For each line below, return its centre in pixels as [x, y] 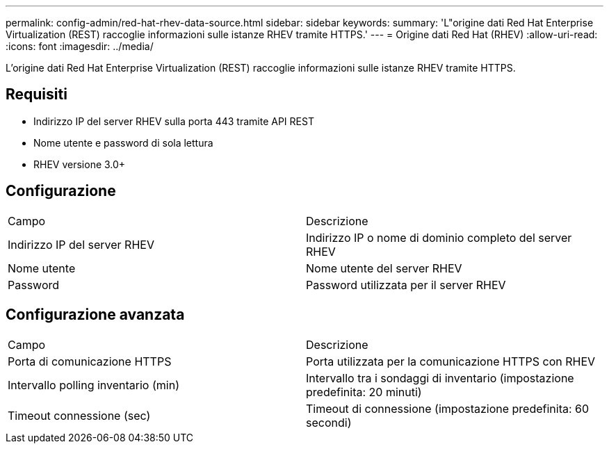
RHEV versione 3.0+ [80, 164]
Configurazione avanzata [95, 315]
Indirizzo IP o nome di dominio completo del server [439, 237]
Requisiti [36, 95]
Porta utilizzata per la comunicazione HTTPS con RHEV [451, 361]
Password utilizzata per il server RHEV [406, 285]
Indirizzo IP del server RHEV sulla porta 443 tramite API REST [174, 121]
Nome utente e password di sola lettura [123, 142]
